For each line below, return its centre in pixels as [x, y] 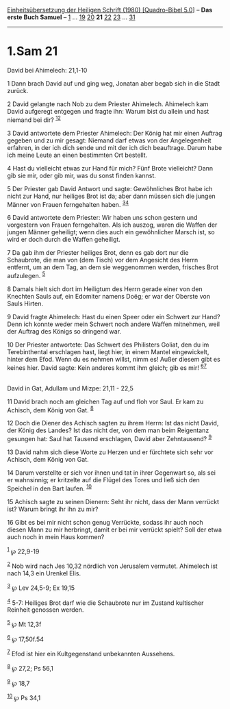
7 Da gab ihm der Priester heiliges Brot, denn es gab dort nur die [98, 253]
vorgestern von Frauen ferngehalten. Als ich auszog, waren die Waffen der [112, 225]
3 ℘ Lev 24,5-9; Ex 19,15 [41, 587]
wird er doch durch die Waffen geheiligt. [64, 240]
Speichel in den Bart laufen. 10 [50, 488]
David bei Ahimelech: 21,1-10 [47, 70]
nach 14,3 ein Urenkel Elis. [44, 573]
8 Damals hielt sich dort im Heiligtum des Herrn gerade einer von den [105, 289]
